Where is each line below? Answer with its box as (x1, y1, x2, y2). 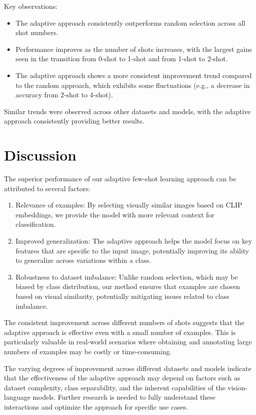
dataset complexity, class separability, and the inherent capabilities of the (4, 382, 225, 392)
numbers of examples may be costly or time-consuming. (4, 346, 172, 356)
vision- (227, 382, 248, 392)
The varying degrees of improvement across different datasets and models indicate (4, 363, 252, 373)
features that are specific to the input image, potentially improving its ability (15, 245, 249, 255)
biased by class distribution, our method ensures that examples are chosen (15, 281, 240, 291)
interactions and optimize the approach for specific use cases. (4, 401, 188, 412)
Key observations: (4, 1, 58, 11)
